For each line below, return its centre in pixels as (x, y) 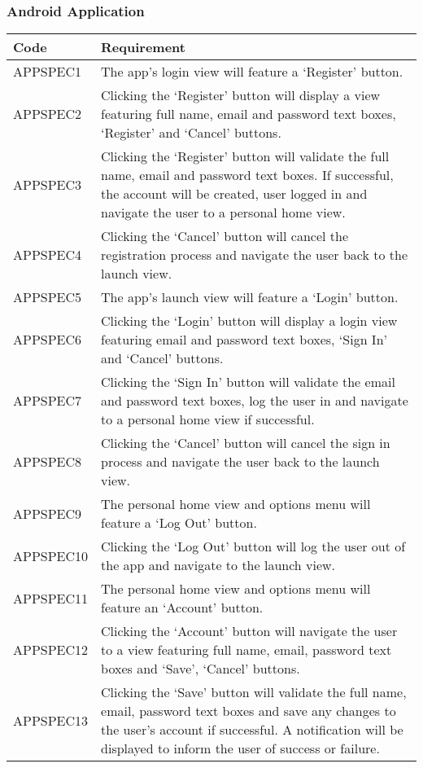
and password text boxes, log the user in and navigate (255, 401)
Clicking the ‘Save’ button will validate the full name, (254, 692)
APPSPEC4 (48, 255)
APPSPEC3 (48, 184)
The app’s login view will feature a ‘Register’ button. (252, 72)
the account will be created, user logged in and (234, 194)
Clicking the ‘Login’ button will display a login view (249, 321)
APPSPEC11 (51, 598)
